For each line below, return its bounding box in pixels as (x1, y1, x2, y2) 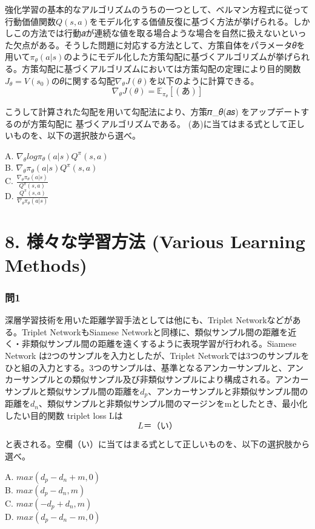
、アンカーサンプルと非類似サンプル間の (148, 384, 308, 397)
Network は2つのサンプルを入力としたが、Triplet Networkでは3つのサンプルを (5, 349, 310, 362)
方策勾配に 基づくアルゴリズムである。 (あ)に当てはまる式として (30, 117, 288, 130)
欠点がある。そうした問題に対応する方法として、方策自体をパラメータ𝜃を (13, 38, 305, 51)
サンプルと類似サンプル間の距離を (5, 384, 141, 397)
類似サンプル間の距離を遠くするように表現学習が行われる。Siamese (30, 337, 297, 350)
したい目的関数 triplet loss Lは (5, 409, 123, 421)
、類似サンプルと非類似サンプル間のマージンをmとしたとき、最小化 (38, 397, 308, 410)
